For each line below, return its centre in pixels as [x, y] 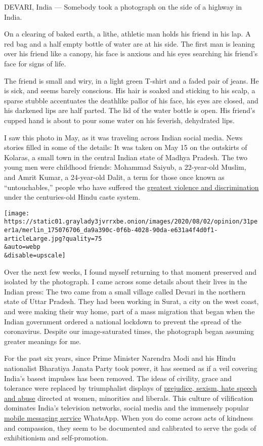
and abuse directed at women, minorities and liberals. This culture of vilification [129, 398]
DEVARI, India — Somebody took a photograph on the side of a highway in [123, 7]
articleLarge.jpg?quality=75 [53, 238]
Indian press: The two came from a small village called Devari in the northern [125, 291]
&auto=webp [22, 247]
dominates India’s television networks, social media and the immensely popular [127, 408]
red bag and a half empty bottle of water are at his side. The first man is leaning [129, 43]
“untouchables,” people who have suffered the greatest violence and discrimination [131, 187]
